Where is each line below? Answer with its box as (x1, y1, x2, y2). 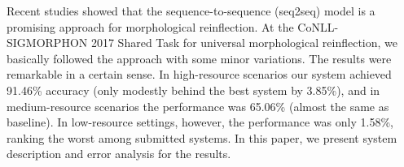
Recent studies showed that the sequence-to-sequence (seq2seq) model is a (7, 2, 375, 19)
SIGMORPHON (7, 34, 88, 51)
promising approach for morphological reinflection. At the (7, 18, 294, 35)
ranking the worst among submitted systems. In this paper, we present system (7, 129, 397, 146)
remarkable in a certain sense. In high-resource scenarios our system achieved (7, 66, 392, 83)
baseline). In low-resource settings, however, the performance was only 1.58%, (7, 113, 393, 131)
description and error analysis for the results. (7, 145, 231, 162)
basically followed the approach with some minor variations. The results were (7, 49, 392, 66)
